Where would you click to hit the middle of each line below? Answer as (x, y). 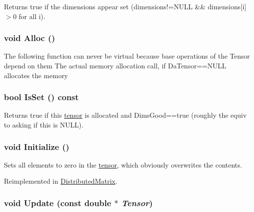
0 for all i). (29, 16)
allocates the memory (36, 75)
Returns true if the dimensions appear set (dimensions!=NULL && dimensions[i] (125, 6)
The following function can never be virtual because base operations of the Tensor (127, 56)
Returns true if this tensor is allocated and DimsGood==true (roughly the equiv (125, 115)
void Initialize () (37, 146)
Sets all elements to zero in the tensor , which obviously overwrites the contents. (123, 164)
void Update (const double (58, 202)
